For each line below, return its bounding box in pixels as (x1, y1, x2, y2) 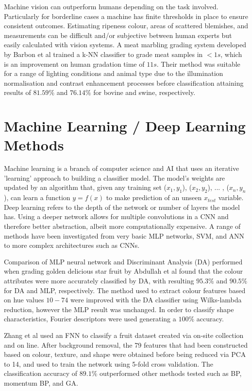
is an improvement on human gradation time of (4, 58, 145, 69)
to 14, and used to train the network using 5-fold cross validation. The (4, 358, 213, 369)
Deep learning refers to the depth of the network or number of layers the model (4, 202, 240, 212)
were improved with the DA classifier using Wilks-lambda (70, 295, 242, 305)
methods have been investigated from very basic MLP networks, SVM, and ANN (4, 230, 245, 241)
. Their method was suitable (156, 58, 240, 69)
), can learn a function (4, 192, 70, 203)
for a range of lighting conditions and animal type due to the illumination (4, 68, 223, 78)
